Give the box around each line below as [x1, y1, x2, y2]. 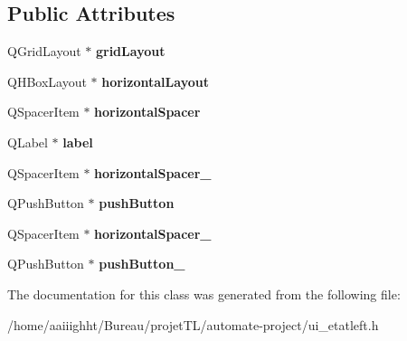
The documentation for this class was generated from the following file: [7, 284, 401, 303]
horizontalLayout [101, 71, 209, 90]
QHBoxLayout [7, 71, 87, 90]
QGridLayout [7, 42, 81, 61]
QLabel [7, 132, 48, 151]
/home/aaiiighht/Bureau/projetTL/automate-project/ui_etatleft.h [7, 315, 379, 334]
